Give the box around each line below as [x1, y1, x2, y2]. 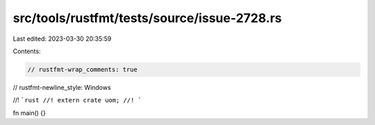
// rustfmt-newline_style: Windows [12, 83, 111, 91]
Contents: [12, 47, 41, 55]
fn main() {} [12, 108, 47, 117]
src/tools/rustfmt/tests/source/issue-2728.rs [12, 10, 283, 26]
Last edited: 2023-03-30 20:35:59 [12, 35, 112, 43]
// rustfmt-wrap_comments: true [27, 66, 138, 73]
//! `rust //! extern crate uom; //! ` [12, 96, 142, 104]
